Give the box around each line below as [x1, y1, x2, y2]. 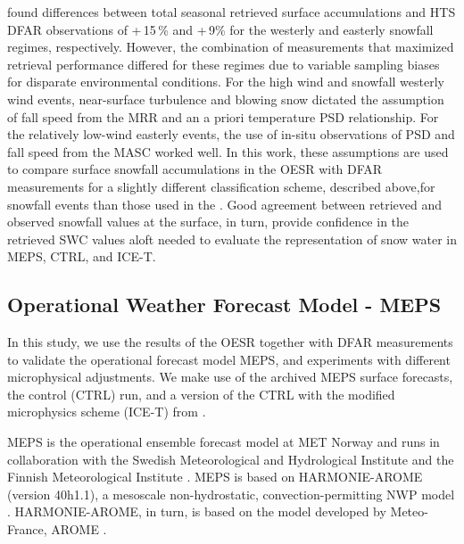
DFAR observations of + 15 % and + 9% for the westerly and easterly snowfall [7, 20, 434, 38]
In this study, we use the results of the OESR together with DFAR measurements [7, 333, 453, 351]
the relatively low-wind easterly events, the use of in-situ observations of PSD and [7, 125, 455, 144]
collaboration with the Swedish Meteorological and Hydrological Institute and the [7, 449, 454, 468]
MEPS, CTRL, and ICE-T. [7, 247, 156, 266]
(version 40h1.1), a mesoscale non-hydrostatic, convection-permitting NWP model [7, 484, 455, 503]
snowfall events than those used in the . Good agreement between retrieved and [7, 194, 442, 213]
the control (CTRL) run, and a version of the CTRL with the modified [7, 384, 395, 403]
